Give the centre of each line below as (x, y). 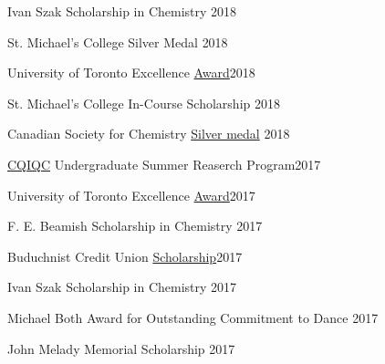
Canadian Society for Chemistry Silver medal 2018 (149, 134)
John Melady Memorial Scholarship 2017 (121, 348)
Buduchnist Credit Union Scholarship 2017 (125, 256)
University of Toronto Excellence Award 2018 (131, 73)
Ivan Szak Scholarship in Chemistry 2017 (122, 287)
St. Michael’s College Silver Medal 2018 (118, 42)
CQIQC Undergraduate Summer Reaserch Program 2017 (164, 164)
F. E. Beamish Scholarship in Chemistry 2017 (135, 226)
